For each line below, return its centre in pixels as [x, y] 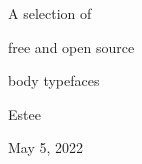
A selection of [50, 13]
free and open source [71, 46]
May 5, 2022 [46, 147]
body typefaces [54, 80]
